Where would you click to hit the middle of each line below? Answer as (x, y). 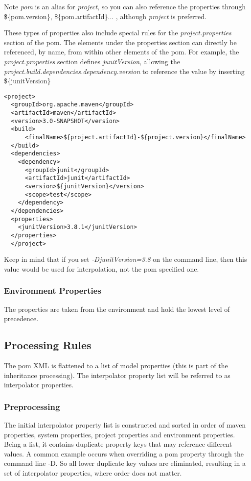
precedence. (21, 318)
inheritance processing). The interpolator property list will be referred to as (117, 375)
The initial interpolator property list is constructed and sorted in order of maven (125, 425)
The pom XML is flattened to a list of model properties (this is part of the (116, 366)
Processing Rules (48, 345)
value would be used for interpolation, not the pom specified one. (102, 268)
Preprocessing (32, 406)
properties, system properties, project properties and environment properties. (120, 434)
